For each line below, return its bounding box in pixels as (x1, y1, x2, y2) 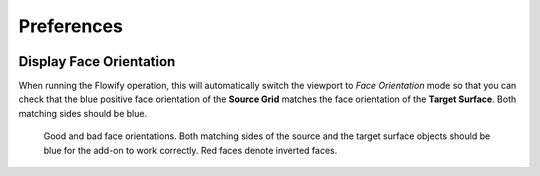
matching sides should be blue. (18, 107, 148, 119)
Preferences (18, 15, 124, 37)
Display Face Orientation (18, 53, 176, 70)
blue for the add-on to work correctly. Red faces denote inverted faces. (43, 144, 338, 156)
